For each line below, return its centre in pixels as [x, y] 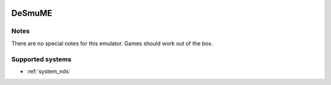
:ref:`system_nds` [49, 71]
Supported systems [41, 59]
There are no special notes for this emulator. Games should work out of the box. [112, 43]
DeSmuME [32, 13]
